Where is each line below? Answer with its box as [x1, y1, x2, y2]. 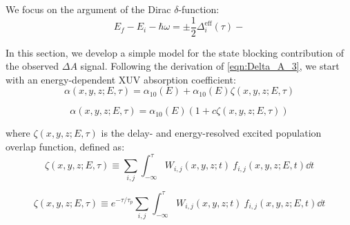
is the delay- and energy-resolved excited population [101, 126, 322, 140]
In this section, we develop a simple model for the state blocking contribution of [6, 45, 344, 59]
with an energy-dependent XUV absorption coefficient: [6, 72, 236, 86]
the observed [6, 59, 59, 73]
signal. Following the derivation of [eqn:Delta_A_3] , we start [80, 59, 340, 73]
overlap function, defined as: [6, 139, 125, 154]
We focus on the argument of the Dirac [6, 2, 171, 16]
